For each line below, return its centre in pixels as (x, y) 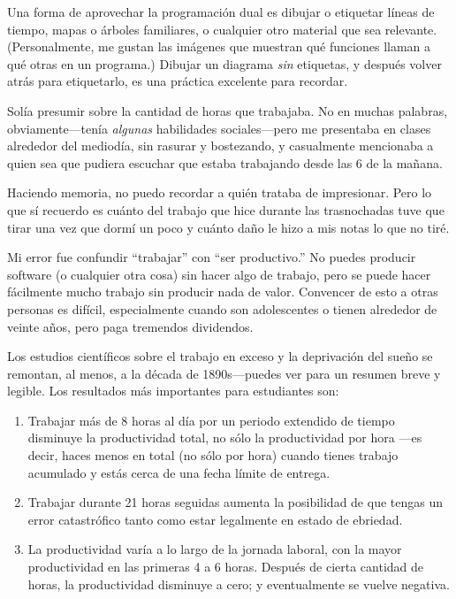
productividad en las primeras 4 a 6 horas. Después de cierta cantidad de (226, 567)
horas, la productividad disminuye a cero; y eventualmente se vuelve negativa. (239, 584)
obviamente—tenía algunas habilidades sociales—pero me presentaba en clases (219, 128)
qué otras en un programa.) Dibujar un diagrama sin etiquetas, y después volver (224, 63)
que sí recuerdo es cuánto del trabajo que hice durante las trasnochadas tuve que (226, 209)
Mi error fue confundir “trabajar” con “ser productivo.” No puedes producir (212, 257)
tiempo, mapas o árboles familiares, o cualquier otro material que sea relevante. (222, 29)
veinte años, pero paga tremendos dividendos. (130, 326)
